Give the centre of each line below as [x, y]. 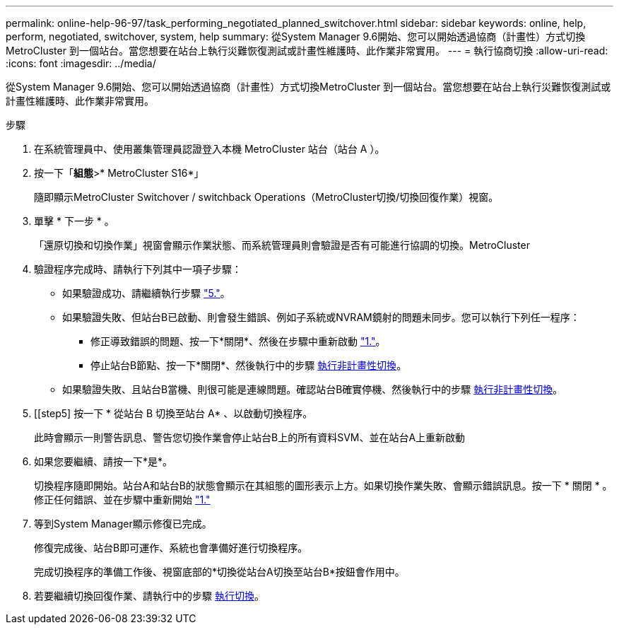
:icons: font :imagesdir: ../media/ [81, 63]
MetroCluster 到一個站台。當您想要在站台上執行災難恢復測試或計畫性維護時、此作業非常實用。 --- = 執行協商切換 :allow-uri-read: [307, 51]
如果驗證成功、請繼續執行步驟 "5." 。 [146, 293]
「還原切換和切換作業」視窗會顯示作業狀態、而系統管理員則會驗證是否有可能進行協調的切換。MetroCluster [282, 245]
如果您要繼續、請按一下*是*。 [104, 461]
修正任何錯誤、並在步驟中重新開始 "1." [122, 500]
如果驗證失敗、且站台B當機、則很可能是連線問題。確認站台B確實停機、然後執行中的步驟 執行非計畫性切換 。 [313, 389]
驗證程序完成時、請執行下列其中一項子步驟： [138, 269]
